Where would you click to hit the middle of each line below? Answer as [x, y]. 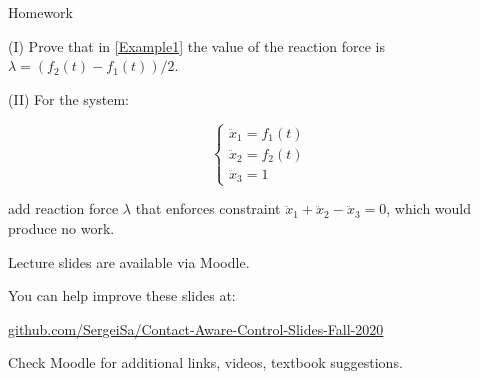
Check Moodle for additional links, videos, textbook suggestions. [205, 362]
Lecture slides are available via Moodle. [129, 261]
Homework [40, 12]
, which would [429, 208]
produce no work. [61, 228]
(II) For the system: [68, 98]
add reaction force [63, 208]
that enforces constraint [208, 208]
